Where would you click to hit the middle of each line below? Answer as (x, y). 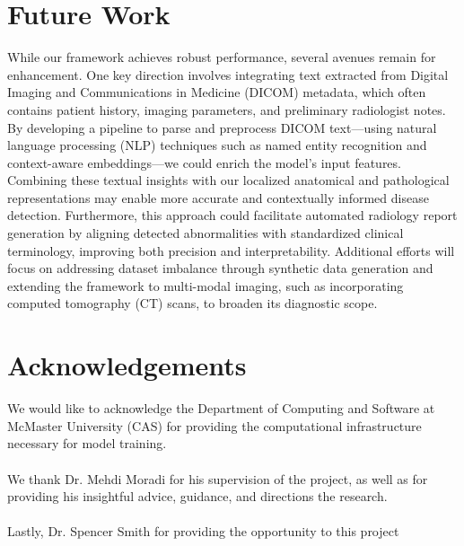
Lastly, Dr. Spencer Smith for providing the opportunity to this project (203, 531)
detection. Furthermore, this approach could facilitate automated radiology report (232, 215)
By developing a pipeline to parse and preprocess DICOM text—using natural (222, 127)
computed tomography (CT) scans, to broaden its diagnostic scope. (193, 303)
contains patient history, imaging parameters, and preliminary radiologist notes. (227, 109)
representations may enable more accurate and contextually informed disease (218, 197)
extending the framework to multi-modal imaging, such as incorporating (206, 285)
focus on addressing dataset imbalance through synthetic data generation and (220, 268)
